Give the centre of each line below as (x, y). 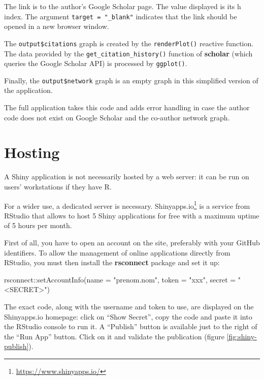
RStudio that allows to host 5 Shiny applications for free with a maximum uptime (132, 215)
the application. (28, 90)
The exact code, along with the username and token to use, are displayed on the (129, 306)
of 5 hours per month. (38, 225)
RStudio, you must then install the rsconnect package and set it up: (112, 262)
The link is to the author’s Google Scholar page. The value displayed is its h (123, 6)
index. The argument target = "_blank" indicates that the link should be (121, 16)
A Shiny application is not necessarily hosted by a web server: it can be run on (127, 177)
